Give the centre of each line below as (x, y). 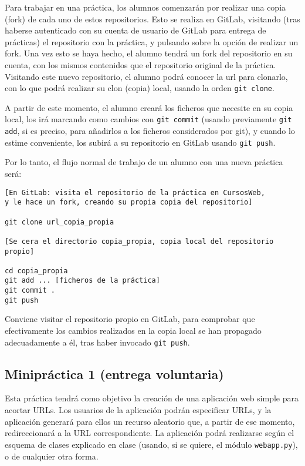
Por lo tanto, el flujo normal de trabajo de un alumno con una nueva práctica (144, 162)
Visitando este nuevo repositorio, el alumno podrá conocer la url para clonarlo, (146, 76)
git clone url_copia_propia (60, 222)
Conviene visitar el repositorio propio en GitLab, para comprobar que (130, 319)
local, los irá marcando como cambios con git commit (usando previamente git (148, 119)
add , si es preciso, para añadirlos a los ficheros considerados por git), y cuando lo (150, 131)
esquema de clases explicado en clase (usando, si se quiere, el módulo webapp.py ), (151, 444)
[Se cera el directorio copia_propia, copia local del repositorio (139, 241)
